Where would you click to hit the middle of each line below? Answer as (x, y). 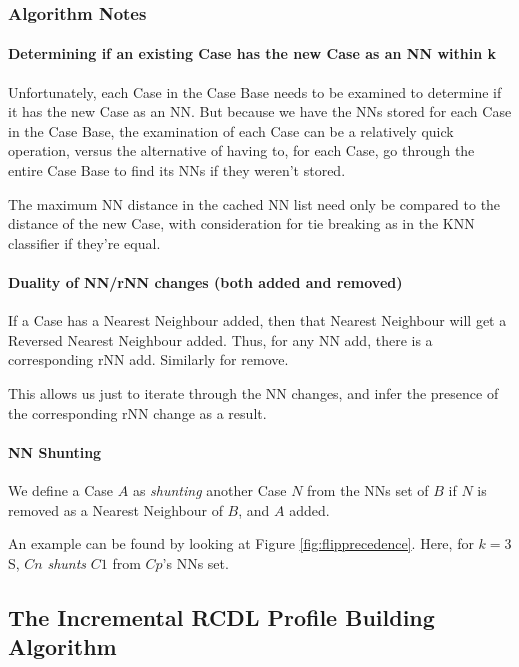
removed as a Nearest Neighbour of (115, 509)
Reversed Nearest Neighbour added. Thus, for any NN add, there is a (220, 339)
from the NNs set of (368, 489)
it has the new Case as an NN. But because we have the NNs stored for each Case (260, 111)
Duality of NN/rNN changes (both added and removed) (205, 281)
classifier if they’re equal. (84, 242)
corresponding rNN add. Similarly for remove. (148, 359)
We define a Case (61, 489)
